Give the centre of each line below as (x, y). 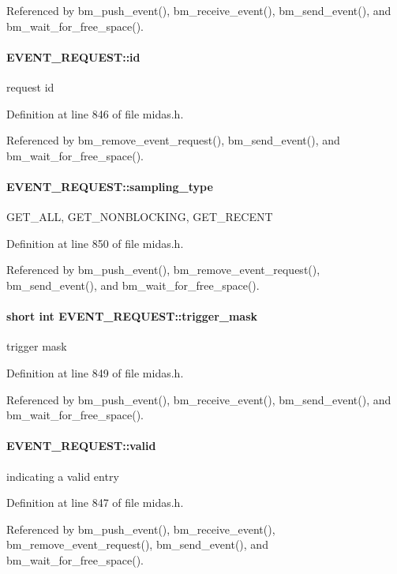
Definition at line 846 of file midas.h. (95, 113)
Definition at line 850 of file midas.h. (95, 243)
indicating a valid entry (63, 476)
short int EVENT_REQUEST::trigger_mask (132, 316)
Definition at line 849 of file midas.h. (95, 372)
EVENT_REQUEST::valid (81, 446)
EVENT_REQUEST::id (73, 56)
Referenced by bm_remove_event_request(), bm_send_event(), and (173, 140)
